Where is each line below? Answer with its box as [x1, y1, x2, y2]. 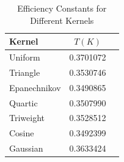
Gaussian [9, 142, 43, 155]
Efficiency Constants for [17, 2, 107, 14]
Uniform [9, 51, 40, 64]
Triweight [9, 111, 45, 124]
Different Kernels [30, 13, 94, 26]
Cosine [9, 127, 34, 139]
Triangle [9, 65, 40, 78]
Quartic [9, 96, 38, 109]
